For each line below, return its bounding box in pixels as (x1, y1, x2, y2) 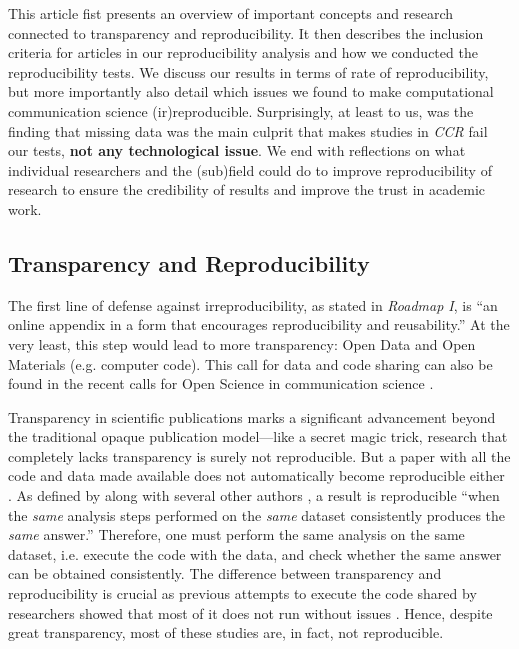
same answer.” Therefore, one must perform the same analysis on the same (8, 524, 465, 545)
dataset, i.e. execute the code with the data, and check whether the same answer (8, 543, 502, 564)
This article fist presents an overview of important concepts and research (8, 3, 454, 23)
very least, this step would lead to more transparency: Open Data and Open (8, 333, 476, 354)
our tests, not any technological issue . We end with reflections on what (8, 140, 466, 161)
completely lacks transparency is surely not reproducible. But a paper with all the (8, 445, 511, 466)
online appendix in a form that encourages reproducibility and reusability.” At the (8, 314, 510, 335)
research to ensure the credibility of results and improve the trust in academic (8, 179, 486, 200)
